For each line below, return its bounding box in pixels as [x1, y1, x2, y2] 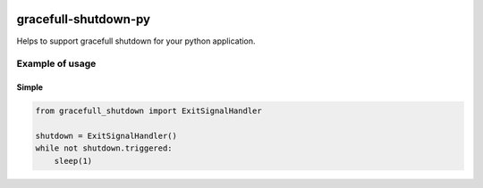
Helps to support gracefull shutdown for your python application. [16, 36, 256, 46]
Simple [16, 82, 44, 93]
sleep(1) [54, 156, 93, 166]
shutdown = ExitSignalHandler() [35, 130, 178, 141]
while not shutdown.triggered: [35, 143, 174, 153]
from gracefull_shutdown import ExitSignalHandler [35, 106, 263, 116]
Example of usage [16, 58, 97, 70]
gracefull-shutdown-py [16, 12, 151, 27]
